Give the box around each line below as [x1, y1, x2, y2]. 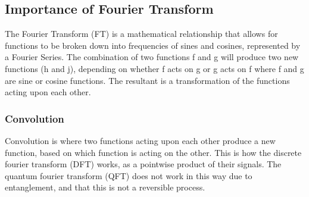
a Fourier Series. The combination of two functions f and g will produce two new [5, 51, 299, 63]
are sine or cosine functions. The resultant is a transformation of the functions [5, 74, 290, 86]
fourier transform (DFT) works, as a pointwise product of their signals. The [5, 158, 282, 170]
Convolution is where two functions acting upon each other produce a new [5, 134, 276, 146]
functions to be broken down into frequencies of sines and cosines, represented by [5, 39, 301, 51]
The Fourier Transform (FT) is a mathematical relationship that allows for [5, 27, 278, 40]
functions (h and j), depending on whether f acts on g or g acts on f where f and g [5, 62, 304, 74]
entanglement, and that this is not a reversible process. [5, 181, 205, 193]
